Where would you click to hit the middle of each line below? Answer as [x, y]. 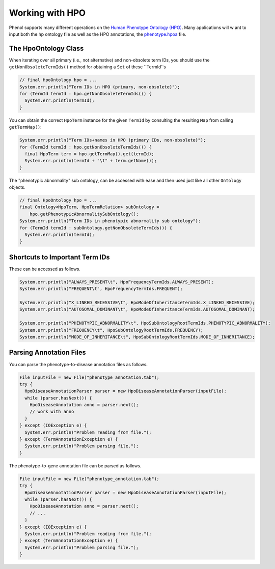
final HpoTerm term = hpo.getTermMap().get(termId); [89, 154]
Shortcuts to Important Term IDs [59, 257]
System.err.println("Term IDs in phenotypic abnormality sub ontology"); [110, 221]
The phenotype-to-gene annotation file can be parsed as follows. [75, 466]
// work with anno [52, 412]
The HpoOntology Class [46, 48]
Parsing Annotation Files [47, 353]
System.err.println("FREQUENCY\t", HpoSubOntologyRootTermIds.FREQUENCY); [111, 330]
